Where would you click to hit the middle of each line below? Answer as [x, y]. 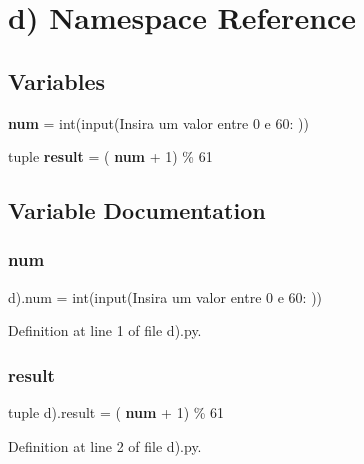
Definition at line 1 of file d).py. [105, 330]
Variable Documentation [137, 210]
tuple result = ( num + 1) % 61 [110, 156]
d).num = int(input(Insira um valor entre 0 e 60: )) [165, 296]
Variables [57, 80]
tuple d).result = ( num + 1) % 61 [116, 412]
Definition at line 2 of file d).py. [105, 445]
